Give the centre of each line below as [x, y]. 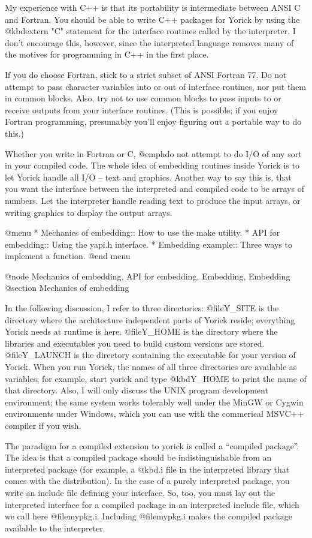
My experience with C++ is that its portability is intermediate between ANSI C [153, 7]
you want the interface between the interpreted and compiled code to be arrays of [155, 189]
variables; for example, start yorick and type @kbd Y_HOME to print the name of [156, 378]
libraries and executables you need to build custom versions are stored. [135, 343]
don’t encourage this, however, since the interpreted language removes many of [149, 42]
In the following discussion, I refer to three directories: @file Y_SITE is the [142, 308]
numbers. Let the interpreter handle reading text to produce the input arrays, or [153, 200]
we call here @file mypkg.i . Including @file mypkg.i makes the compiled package [149, 516]
